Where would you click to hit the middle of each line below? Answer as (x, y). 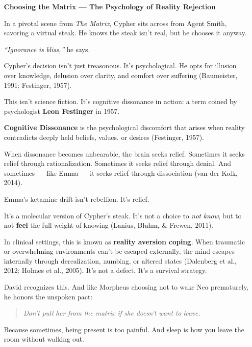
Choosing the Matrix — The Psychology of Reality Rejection (110, 6)
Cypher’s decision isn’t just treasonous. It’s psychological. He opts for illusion (120, 66)
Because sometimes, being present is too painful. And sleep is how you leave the (124, 329)
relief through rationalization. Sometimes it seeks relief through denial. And (118, 163)
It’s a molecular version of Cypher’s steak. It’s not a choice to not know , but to (123, 215)
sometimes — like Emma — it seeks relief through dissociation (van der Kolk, (121, 173)
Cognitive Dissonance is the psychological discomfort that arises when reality (125, 127)
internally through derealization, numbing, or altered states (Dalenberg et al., (120, 260)
